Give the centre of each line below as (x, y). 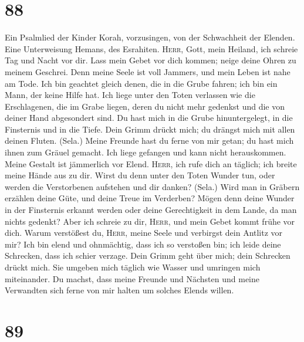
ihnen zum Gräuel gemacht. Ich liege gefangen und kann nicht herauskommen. (146, 152)
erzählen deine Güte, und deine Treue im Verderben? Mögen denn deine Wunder (150, 198)
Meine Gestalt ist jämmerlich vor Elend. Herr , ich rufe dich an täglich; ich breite (151, 163)
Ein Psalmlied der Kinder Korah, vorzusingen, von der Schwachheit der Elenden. (150, 37)
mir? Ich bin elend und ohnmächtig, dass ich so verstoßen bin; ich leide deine (143, 244)
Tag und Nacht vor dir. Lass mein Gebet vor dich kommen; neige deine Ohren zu (151, 60)
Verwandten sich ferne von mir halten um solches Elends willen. (119, 290)
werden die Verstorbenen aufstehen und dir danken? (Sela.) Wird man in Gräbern (152, 186)
